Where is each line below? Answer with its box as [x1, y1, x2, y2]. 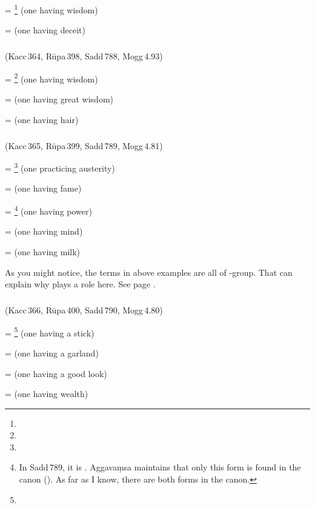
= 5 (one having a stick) [5, 324, 94, 339]
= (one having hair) [5, 113, 79, 125]
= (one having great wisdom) [5, 93, 114, 105]
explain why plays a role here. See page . [5, 278, 156, 290]
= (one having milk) [5, 245, 81, 258]
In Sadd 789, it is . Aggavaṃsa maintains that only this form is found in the [19, 461, 301, 473]
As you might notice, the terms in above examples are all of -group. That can [5, 266, 293, 278]
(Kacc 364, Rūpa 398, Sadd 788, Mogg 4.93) [5, 50, 163, 62]
